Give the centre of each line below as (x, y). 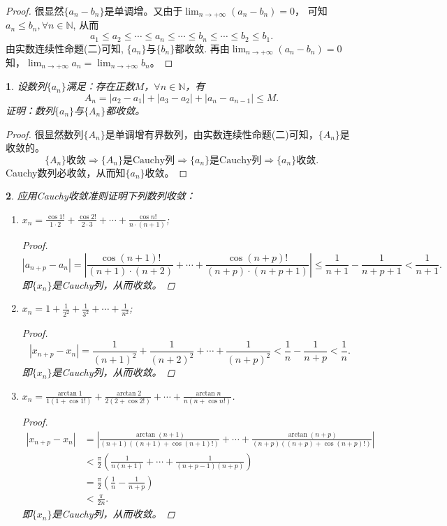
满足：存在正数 (100, 86)
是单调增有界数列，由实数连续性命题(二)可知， (212, 134)
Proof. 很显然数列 (45, 134)
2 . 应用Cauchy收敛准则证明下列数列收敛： (101, 196)
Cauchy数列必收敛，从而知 (66, 172)
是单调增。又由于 (144, 10)
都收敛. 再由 (202, 48)
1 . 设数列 (26, 86)
